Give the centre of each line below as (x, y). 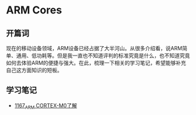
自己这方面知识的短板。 (34, 70)
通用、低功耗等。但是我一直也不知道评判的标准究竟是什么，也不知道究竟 (103, 55)
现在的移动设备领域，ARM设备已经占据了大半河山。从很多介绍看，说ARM (94, 48)
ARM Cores (34, 10)
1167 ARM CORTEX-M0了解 (46, 106)
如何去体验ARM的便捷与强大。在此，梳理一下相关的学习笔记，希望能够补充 (96, 63)
